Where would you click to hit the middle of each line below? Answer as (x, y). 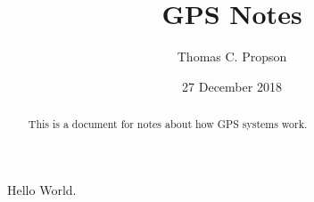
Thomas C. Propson (232, 57)
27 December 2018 (232, 86)
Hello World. (42, 189)
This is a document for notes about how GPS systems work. (168, 124)
